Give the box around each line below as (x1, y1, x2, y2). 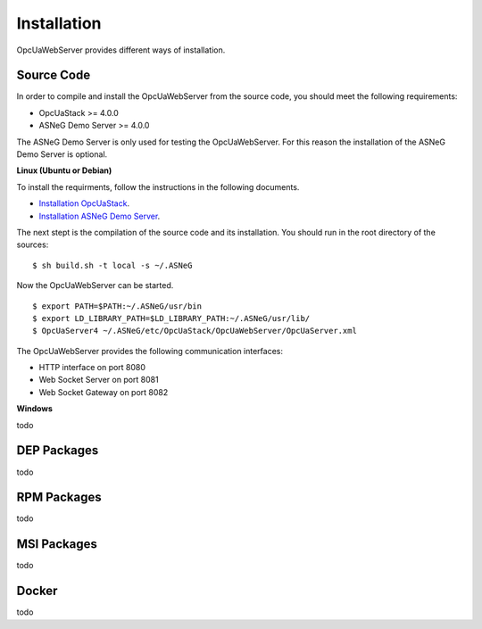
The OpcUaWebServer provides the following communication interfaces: (16, 345, 284, 356)
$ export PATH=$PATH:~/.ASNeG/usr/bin (32, 301, 203, 311)
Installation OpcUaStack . (38, 198, 129, 209)
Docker (16, 583, 58, 599)
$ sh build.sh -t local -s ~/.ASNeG (32, 260, 193, 270)
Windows (16, 403, 53, 414)
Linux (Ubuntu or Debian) (16, 165, 112, 176)
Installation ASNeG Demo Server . (38, 211, 161, 221)
